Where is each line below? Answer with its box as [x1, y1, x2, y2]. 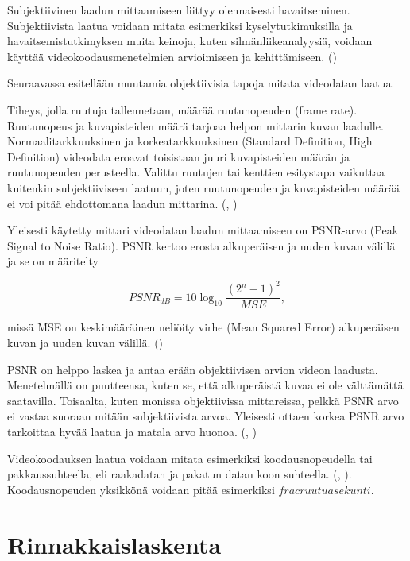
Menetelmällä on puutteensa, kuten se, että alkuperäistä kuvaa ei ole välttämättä [7, 377, 404, 393]
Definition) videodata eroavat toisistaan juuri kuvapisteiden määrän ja [7, 148, 350, 164]
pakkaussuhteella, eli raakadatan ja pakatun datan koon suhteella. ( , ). [7, 466, 352, 482]
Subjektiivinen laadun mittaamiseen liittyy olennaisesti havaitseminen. [7, 2, 350, 17]
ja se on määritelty [7, 253, 99, 269]
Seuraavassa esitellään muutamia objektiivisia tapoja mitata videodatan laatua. [7, 75, 395, 91]
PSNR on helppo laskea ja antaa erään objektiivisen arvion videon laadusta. [7, 361, 378, 377]
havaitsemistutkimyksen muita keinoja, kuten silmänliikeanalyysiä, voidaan [7, 33, 373, 49]
